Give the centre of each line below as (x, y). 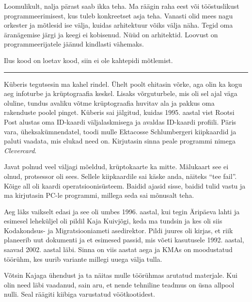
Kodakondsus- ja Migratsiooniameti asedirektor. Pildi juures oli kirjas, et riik (118, 230)
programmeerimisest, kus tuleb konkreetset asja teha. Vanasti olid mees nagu (118, 15)
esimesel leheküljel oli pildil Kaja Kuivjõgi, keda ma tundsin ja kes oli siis (113, 221)
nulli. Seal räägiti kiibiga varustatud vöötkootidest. (79, 294)
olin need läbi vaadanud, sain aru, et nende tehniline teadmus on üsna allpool (119, 284)
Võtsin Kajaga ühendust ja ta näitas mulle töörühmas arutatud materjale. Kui (121, 275)
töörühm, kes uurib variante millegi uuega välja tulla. (83, 259)
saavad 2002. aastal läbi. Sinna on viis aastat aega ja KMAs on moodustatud (118, 249)
